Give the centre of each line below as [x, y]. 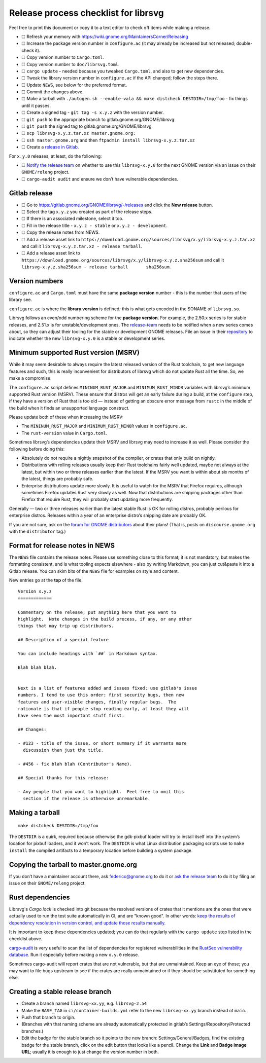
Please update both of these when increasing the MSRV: [66, 417]
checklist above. [26, 939]
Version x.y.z [35, 591]
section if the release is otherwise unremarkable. [86, 799]
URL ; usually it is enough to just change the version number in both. [90, 1052]
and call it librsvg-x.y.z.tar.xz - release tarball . [82, 246]
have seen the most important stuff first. [71, 716]
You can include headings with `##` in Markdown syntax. [88, 653]
